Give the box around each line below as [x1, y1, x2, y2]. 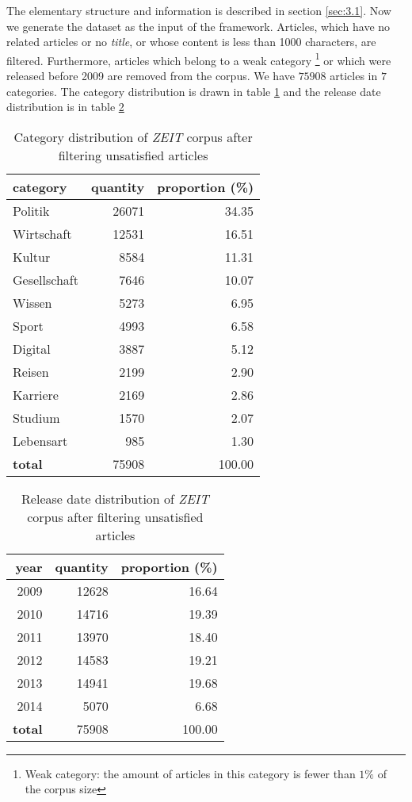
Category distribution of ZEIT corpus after [13, 127, 253, 146]
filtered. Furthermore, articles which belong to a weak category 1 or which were [6, 49, 391, 68]
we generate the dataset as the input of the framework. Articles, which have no [6, 17, 391, 34]
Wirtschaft [13, 224, 72, 243]
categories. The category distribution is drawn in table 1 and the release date [6, 83, 381, 99]
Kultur [13, 247, 51, 266]
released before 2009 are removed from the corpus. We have [6, 67, 295, 84]
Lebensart [13, 431, 68, 450]
